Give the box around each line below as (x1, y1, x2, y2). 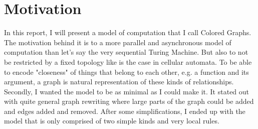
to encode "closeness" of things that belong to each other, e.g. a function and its (4, 66, 249, 77)
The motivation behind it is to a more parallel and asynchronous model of (4, 37, 231, 47)
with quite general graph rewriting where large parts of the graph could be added (4, 96, 254, 106)
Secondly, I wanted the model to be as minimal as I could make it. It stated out (4, 86, 249, 96)
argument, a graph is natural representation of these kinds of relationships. (4, 76, 234, 87)
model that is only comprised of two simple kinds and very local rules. (4, 115, 219, 126)
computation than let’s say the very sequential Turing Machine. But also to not (4, 47, 248, 57)
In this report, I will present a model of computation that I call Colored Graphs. (4, 27, 251, 38)
